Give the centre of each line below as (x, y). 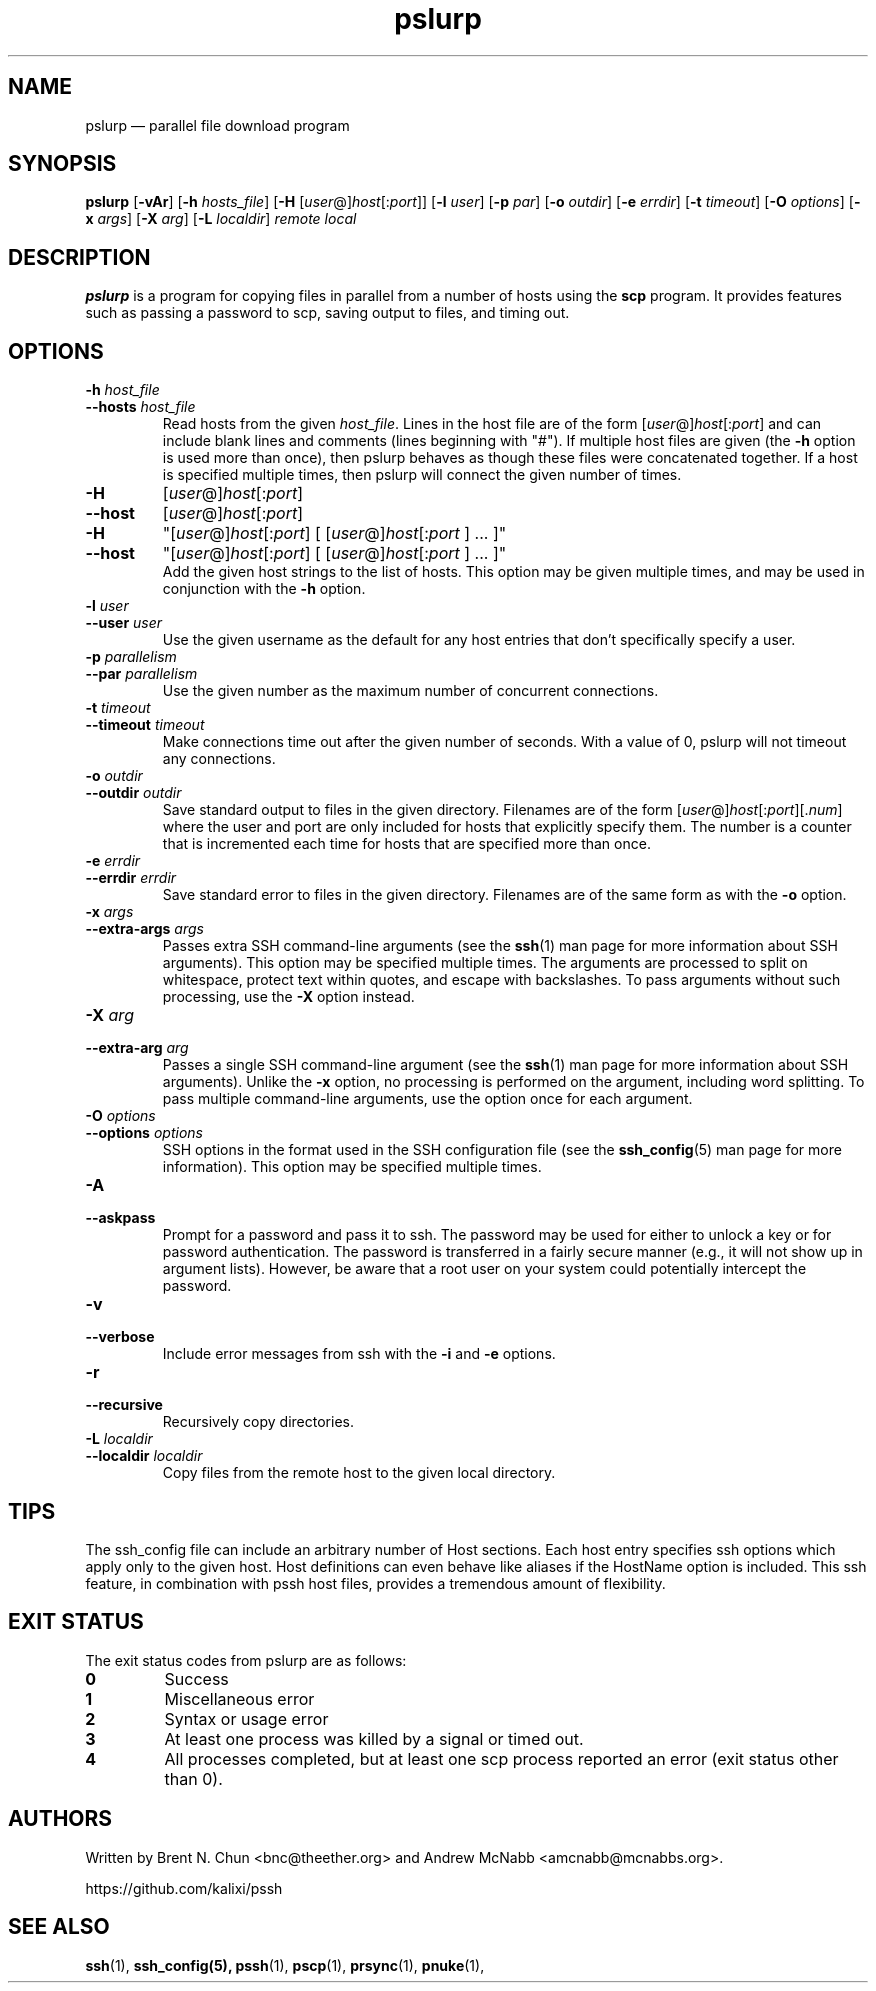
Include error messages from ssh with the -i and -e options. (359, 1354)
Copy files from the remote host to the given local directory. (359, 1473)
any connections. (219, 759)
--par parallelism (141, 674)
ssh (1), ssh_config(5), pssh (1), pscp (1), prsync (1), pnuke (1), (285, 1965)
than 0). (193, 1778)
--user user (124, 623)
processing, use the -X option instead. (288, 997)
